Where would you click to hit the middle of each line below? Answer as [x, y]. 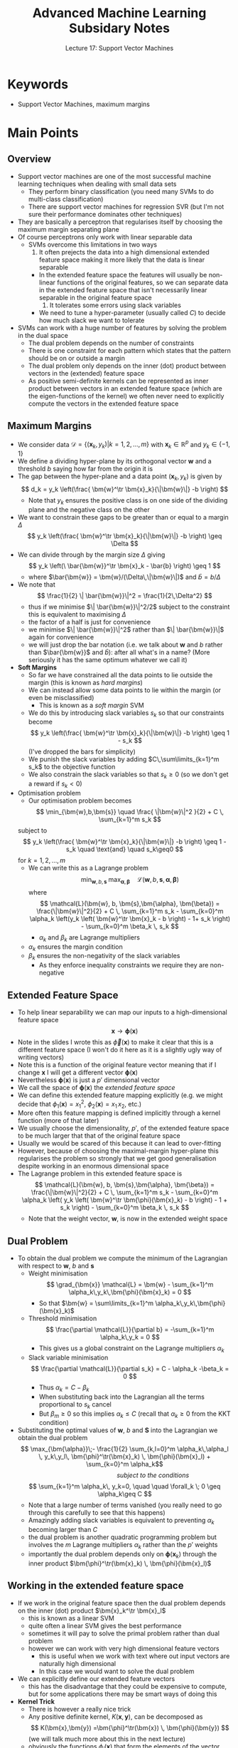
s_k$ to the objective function [72, 767]
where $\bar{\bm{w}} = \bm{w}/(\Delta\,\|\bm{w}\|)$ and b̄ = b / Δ [124, 577]
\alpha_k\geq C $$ [124, 1494]
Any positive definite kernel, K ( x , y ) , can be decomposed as [115, 1717]
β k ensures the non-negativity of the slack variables [104, 957]
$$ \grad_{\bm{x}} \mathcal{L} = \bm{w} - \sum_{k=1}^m [130, 1285]
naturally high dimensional [77, 1663]
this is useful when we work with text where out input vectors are [134, 1656]
